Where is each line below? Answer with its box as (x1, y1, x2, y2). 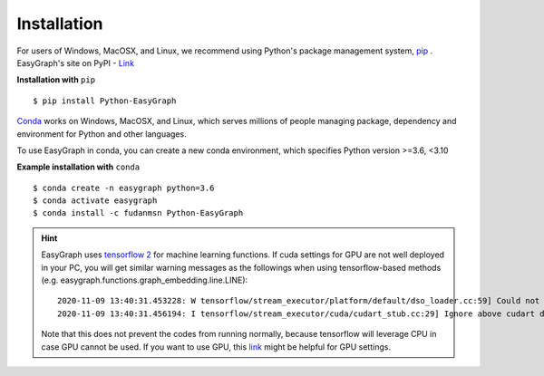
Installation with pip (16, 74, 95, 85)
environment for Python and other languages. (16, 128, 187, 140)
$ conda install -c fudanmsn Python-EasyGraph (33, 208, 244, 218)
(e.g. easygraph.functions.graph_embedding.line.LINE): (41, 275, 248, 285)
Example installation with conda (16, 161, 141, 172)
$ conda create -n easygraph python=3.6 (33, 182, 215, 193)
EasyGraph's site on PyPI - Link (16, 57, 135, 68)
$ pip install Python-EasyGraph (33, 95, 177, 106)
